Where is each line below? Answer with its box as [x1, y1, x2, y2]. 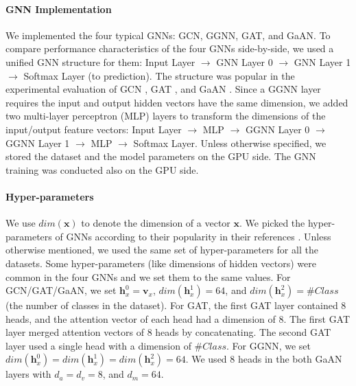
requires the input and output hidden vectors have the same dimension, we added [5, 95, 348, 109]
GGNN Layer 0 [245, 122, 310, 136]
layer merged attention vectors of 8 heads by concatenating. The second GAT [5, 325, 331, 339]
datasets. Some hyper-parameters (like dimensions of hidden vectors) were [5, 256, 316, 270]
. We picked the [239, 216, 305, 230]
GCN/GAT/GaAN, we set [5, 283, 117, 297]
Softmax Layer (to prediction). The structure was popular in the [23, 68, 295, 82]
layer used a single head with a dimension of [5, 338, 191, 352]
